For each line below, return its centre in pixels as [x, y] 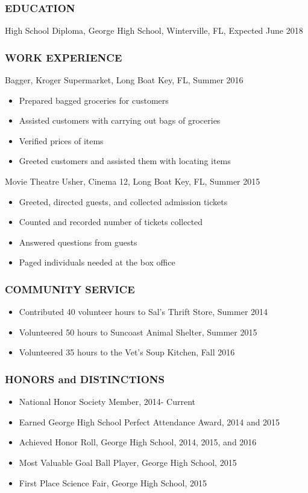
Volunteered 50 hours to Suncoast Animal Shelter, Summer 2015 [138, 332]
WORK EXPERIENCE [64, 57]
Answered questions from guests [78, 242]
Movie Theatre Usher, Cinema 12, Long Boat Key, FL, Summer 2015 [133, 181]
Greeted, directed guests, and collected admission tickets [123, 201]
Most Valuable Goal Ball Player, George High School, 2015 [128, 462]
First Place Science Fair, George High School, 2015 [113, 482]
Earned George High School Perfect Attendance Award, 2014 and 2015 [149, 421]
